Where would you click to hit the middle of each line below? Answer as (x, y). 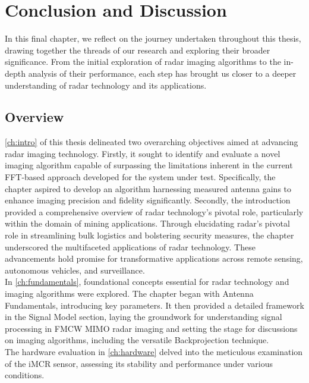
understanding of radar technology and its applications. (106, 85)
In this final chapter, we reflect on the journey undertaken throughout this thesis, (153, 38)
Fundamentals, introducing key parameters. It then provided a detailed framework (154, 305)
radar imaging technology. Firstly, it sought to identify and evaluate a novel (143, 153)
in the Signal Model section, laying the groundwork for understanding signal (144, 317)
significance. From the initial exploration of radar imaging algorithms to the (143, 62)
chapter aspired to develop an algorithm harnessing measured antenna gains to (148, 188)
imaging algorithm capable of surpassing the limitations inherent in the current (149, 165)
